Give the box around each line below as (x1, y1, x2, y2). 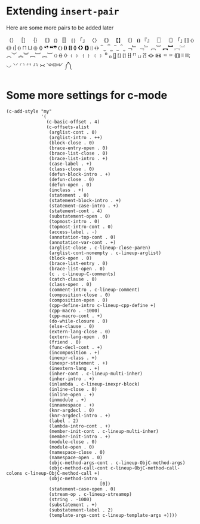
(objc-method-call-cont (48, 465, 109, 471)
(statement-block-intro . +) (48, 197, 121, 203)
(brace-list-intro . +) (48, 155, 109, 161)
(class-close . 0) (48, 166, 95, 172)
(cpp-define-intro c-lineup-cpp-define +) (48, 302, 156, 308)
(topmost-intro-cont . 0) (48, 224, 113, 230)
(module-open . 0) (48, 444, 95, 450)
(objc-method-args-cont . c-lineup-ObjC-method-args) (48, 460, 186, 466)
